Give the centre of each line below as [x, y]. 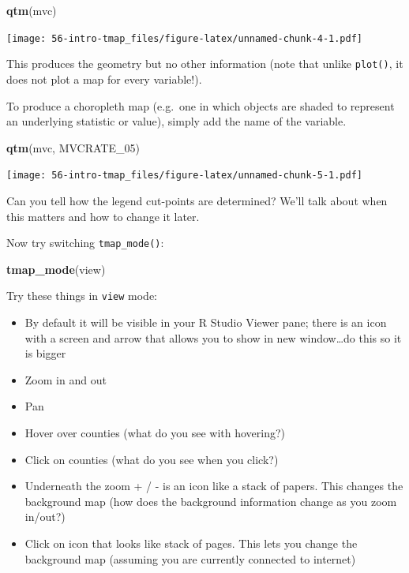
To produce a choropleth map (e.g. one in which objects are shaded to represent [201, 105]
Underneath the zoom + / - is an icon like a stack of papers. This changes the [214, 486]
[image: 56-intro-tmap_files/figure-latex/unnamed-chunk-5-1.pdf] [185, 176]
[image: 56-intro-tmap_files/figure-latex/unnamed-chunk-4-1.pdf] [185, 38]
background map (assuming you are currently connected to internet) [190, 558]
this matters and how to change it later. [103, 216]
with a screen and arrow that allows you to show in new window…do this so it [213, 337]
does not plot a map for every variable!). [104, 79]
